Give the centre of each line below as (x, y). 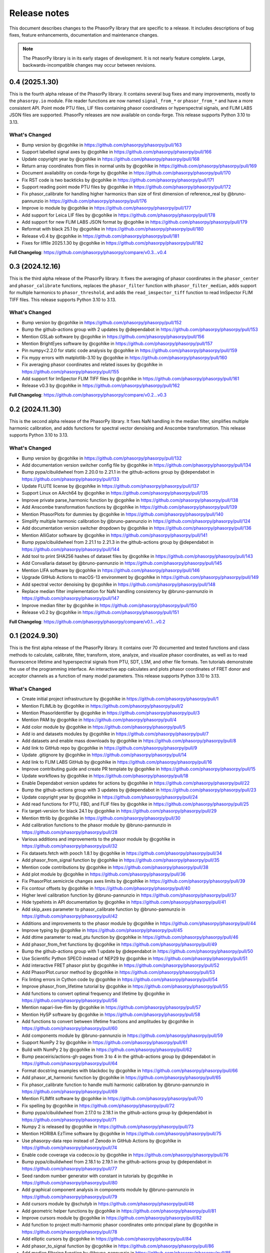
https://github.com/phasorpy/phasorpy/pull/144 (71, 549)
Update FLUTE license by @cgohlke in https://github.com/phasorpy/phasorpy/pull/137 (110, 486)
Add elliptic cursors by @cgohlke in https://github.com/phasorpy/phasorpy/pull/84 (107, 1239)
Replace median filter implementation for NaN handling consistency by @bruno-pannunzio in (117, 591)
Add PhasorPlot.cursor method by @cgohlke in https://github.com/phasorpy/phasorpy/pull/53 (118, 972)
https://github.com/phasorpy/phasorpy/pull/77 (69, 1169)
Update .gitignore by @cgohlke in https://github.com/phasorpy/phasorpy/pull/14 (104, 755)
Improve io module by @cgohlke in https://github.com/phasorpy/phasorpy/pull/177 (106, 208)
